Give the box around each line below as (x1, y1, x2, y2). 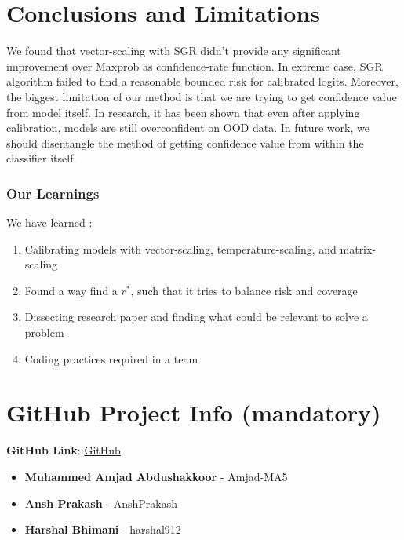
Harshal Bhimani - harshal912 (24, 521, 181, 538)
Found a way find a (24, 282, 118, 298)
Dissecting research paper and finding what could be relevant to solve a (24, 308, 368, 325)
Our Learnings (6, 183, 100, 202)
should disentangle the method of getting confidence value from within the (6, 134, 364, 151)
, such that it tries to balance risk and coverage (130, 282, 358, 298)
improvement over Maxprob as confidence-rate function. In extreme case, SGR (6, 57, 383, 74)
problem (24, 324, 64, 341)
